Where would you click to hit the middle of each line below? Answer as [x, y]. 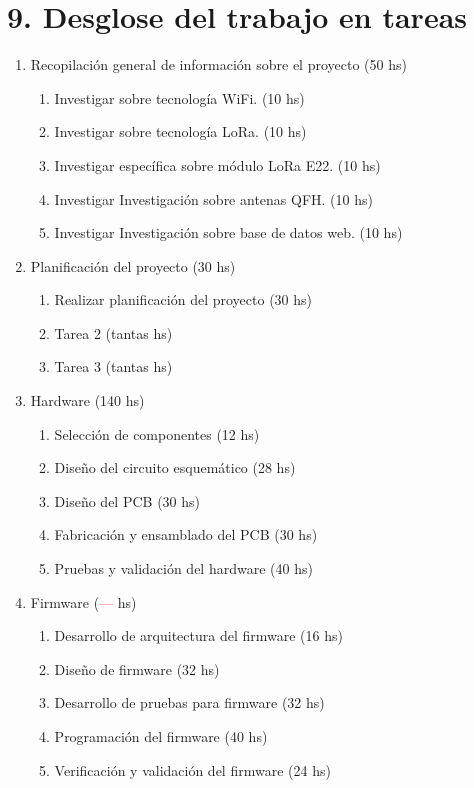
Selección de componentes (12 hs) [157, 433]
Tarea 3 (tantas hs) [113, 366]
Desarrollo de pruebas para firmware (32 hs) [189, 702]
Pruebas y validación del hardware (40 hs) [183, 568]
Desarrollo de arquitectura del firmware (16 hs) [198, 635]
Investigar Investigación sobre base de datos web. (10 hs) [228, 232]
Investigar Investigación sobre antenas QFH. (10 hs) [213, 198]
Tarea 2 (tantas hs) [113, 332]
